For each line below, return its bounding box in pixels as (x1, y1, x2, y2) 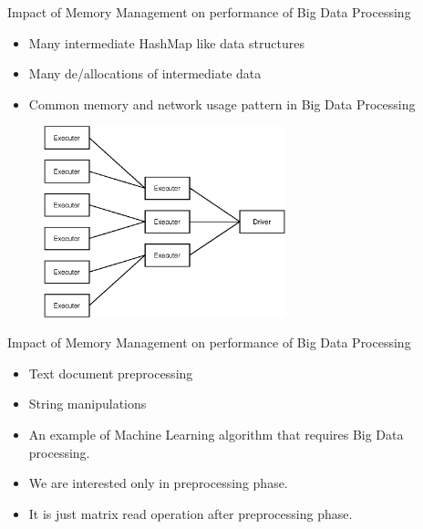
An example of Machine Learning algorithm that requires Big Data (28, 425, 404, 444)
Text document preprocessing (28, 363, 193, 382)
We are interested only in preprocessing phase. (28, 473, 288, 493)
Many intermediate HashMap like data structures (28, 33, 304, 52)
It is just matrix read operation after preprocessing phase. (28, 503, 353, 523)
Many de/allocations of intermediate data (28, 64, 262, 83)
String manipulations (28, 394, 147, 413)
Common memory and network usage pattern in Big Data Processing (28, 94, 416, 113)
